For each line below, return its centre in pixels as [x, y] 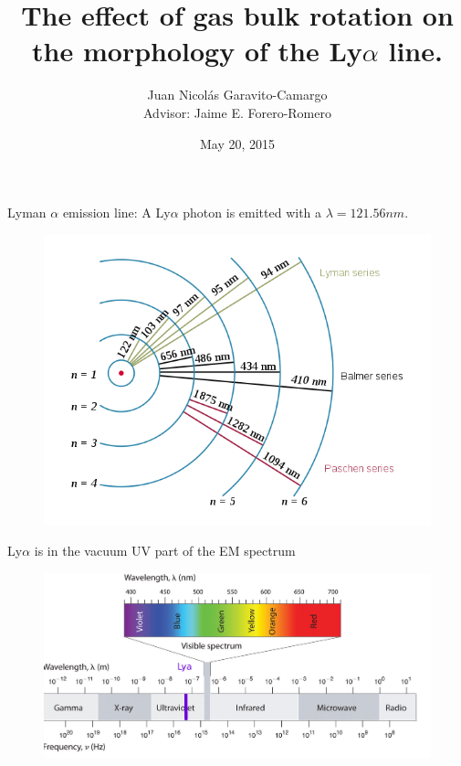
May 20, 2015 [237, 143]
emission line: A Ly [116, 213]
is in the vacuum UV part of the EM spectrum [165, 551]
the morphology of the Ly [197, 51]
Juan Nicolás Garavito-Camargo [237, 95]
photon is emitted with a [252, 213]
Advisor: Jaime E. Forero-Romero [237, 112]
